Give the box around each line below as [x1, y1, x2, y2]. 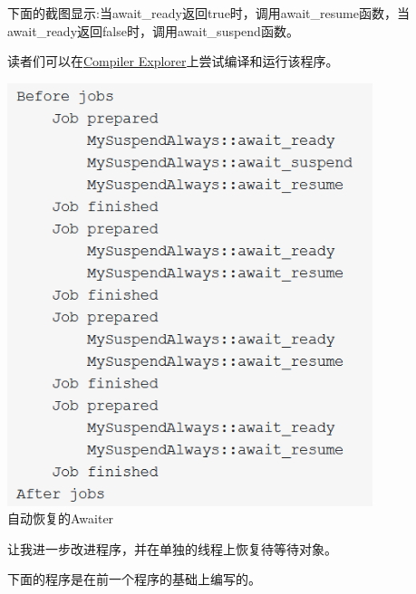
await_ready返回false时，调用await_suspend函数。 [7, 21, 299, 40]
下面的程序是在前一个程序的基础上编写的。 [7, 570, 261, 589]
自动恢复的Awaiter [7, 509, 114, 528]
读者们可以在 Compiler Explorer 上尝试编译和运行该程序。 [7, 52, 339, 71]
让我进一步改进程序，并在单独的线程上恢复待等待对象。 [7, 539, 337, 558]
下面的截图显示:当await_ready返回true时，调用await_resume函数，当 [7, 4, 410, 22]
